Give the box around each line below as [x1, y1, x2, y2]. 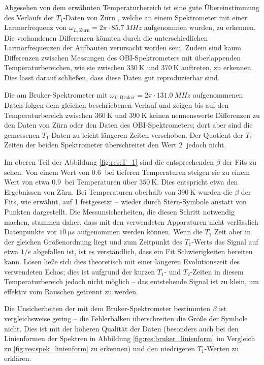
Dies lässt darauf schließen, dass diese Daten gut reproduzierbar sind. [4, 72, 220, 83]
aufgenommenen [192, 89, 243, 100]
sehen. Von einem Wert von [4, 166, 90, 177]
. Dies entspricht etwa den [157, 176, 238, 187]
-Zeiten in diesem [190, 266, 244, 277]
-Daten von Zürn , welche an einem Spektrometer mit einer [63, 12, 247, 22]
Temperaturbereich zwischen [4, 109, 93, 120]
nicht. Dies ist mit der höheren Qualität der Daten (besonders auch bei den [4, 323, 239, 333]
